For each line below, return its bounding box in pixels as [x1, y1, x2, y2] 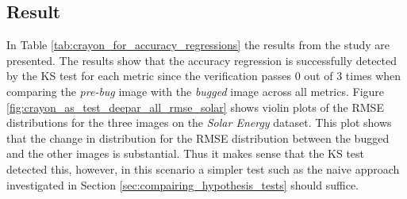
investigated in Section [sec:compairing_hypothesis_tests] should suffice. [6, 176, 359, 193]
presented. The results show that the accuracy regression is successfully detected [6, 52, 397, 68]
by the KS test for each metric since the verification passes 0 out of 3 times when [6, 67, 401, 84]
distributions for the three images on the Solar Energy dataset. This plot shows [6, 114, 392, 131]
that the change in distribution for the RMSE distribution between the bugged [6, 129, 390, 146]
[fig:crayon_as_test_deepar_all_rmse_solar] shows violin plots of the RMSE [6, 98, 384, 115]
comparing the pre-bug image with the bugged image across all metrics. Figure [6, 82, 385, 99]
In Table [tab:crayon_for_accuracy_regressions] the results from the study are [6, 36, 390, 53]
